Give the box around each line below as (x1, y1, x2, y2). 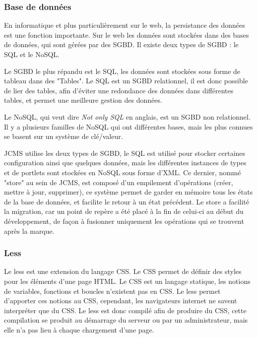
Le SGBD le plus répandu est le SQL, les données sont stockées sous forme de (4, 66, 241, 76)
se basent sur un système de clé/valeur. (4, 131, 123, 141)
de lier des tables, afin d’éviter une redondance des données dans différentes (4, 85, 234, 95)
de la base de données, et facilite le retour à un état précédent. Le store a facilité (4, 196, 250, 206)
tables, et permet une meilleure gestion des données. (4, 95, 162, 105)
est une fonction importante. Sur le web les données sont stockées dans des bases (4, 29, 249, 40)
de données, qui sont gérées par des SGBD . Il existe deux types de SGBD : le (4, 39, 239, 50)
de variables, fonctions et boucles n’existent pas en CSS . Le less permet (4, 285, 221, 296)
